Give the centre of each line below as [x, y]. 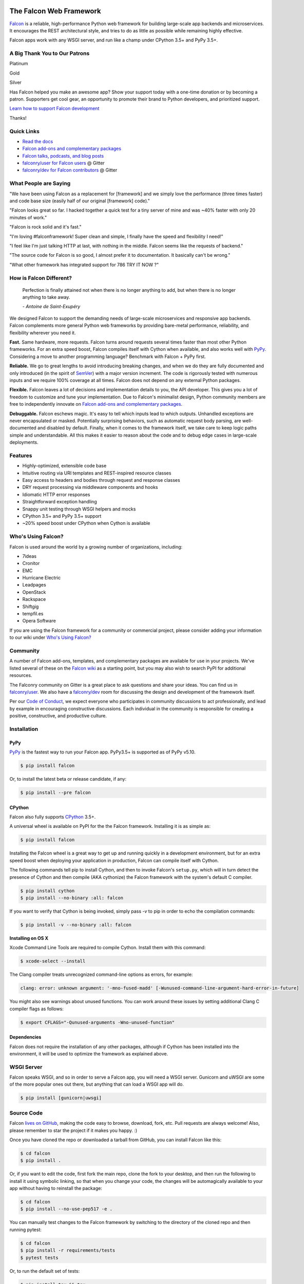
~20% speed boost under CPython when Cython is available [86, 523]
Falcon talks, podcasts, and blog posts [63, 156]
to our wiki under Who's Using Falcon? [50, 637]
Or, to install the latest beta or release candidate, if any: [68, 779]
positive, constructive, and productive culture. [58, 716]
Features [21, 456]
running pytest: [26, 1230]
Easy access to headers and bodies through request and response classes [101, 480]
